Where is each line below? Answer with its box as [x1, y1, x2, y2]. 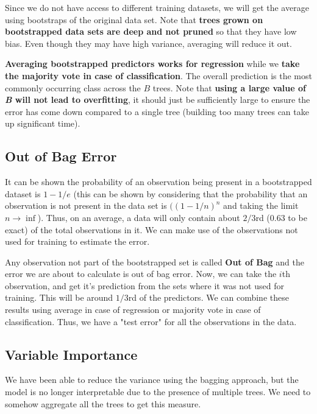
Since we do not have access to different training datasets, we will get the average [5, 1, 309, 13]
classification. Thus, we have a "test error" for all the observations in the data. [5, 315, 297, 328]
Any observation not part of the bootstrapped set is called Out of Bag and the [5, 255, 304, 268]
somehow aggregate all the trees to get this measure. [5, 397, 201, 410]
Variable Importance [5, 345, 138, 363]
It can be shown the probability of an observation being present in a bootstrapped [5, 175, 312, 188]
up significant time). [5, 117, 80, 130]
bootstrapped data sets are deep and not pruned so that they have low [5, 25, 297, 38]
